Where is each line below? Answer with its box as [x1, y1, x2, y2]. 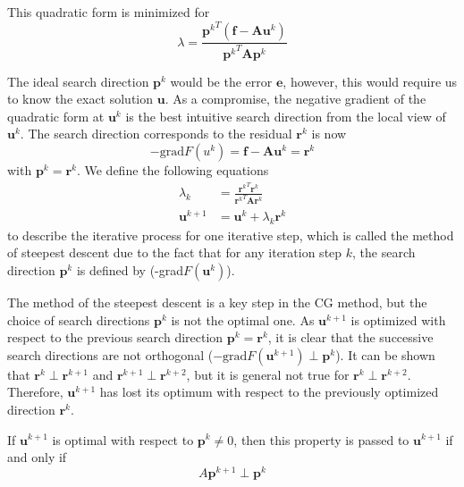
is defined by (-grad [76, 261, 184, 279]
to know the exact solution [7, 89, 154, 108]
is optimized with [350, 310, 446, 329]
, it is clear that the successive [267, 328, 434, 347]
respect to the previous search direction [7, 328, 224, 347]
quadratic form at [7, 106, 105, 125]
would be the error [170, 71, 273, 90]
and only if [7, 448, 67, 466]
